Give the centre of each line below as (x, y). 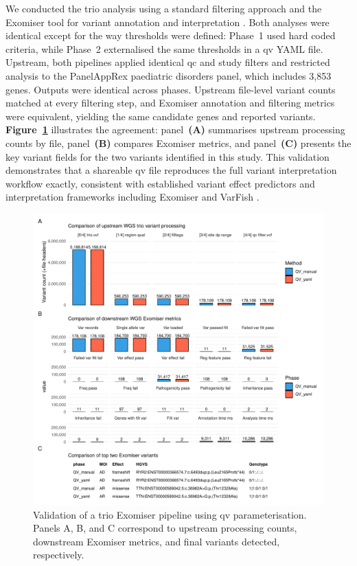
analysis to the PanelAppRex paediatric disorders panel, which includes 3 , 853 (169, 75)
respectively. (59, 555)
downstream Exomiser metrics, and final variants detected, (157, 541)
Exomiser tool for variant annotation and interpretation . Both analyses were (168, 22)
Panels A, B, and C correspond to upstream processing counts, (165, 528)
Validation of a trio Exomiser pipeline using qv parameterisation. (170, 514)
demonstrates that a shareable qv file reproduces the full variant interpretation (171, 170)
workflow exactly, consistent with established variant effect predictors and (160, 183)
